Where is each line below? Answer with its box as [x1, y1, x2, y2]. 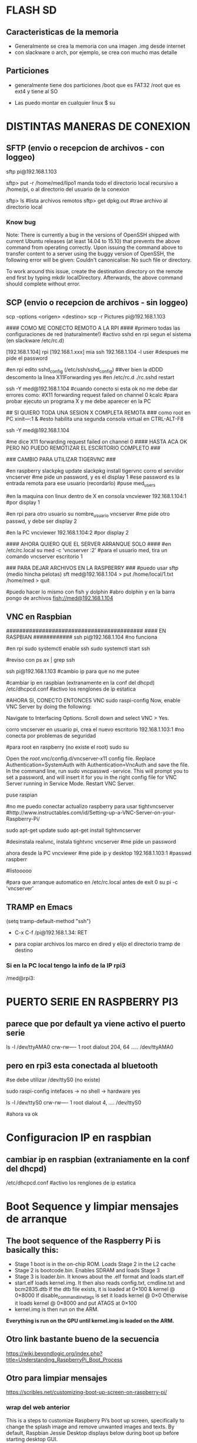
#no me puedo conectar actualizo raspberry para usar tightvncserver [6, 803, 175, 810]
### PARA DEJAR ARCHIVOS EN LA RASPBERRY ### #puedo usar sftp [6, 565, 179, 572]
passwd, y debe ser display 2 [6, 518, 78, 525]
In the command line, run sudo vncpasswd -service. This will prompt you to [6, 768, 189, 775]
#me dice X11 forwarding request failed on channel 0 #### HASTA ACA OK [6, 438, 188, 445]
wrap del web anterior [6, 1404, 71, 1412]
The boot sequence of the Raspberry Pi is [6, 1236, 161, 1246]
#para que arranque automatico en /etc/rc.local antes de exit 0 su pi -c [6, 878, 178, 886]
